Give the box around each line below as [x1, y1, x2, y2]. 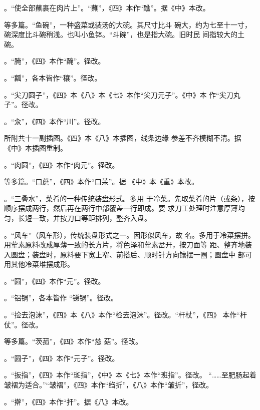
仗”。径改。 [4, 319, 43, 329]
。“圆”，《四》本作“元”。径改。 [4, 275, 105, 286]
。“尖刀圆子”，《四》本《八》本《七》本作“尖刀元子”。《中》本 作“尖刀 [4, 89, 233, 100]
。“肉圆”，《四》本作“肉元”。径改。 [4, 159, 119, 170]
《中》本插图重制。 [4, 142, 67, 153]
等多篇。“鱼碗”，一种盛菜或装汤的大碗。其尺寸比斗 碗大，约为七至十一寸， [4, 19, 251, 30]
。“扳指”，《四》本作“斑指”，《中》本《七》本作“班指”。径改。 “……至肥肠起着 [4, 369, 256, 380]
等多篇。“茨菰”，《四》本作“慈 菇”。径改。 [4, 336, 143, 346]
